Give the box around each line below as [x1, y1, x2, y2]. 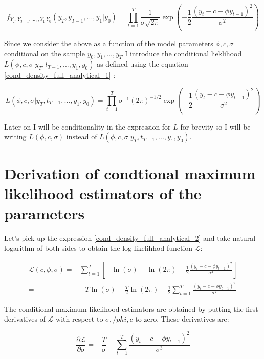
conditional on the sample [4, 48, 85, 58]
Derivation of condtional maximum [4, 162, 256, 183]
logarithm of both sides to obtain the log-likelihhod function [4, 242, 193, 253]
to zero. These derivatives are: [135, 313, 229, 324]
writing [4, 131, 27, 142]
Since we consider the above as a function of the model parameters [4, 37, 213, 48]
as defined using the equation [97, 58, 188, 69]
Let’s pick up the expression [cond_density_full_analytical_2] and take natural [4, 232, 256, 243]
